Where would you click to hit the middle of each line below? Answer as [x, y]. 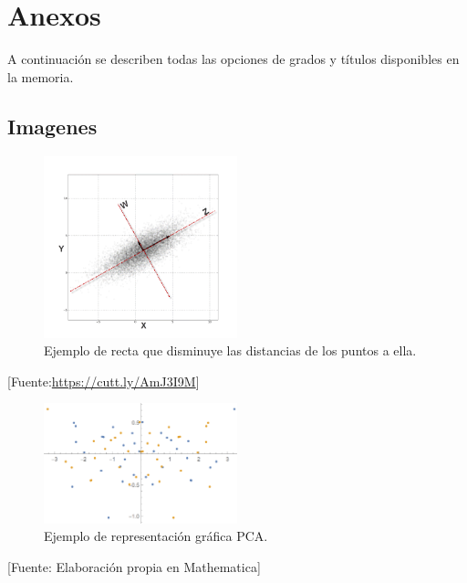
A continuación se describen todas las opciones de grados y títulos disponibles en [233, 59]
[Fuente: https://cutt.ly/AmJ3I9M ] [104, 381]
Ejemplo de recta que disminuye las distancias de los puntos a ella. [230, 350]
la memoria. [41, 76]
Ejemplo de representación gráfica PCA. [156, 536]
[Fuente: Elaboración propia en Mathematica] [134, 567]
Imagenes [52, 126]
